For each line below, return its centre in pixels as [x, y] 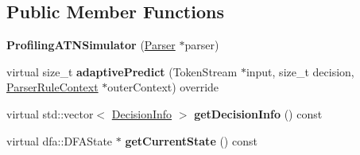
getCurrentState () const [191, 140]
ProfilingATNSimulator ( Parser [91, 45]
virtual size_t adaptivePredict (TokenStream [122, 71]
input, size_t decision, [300, 71]
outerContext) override [163, 87]
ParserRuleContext [52, 87]
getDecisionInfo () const [258, 113]
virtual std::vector [50, 113]
